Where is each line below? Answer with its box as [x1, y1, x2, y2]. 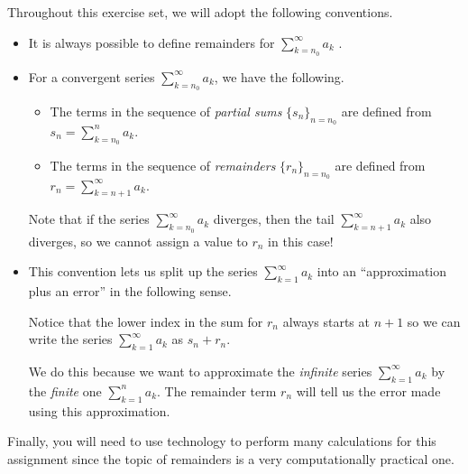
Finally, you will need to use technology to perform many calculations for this [7, 432, 436, 451]
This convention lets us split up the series [28, 262, 258, 281]
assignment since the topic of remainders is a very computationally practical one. [7, 449, 454, 468]
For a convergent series [28, 67, 155, 86]
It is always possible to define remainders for [28, 33, 275, 51]
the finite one [28, 381, 102, 400]
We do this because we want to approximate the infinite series [28, 361, 372, 380]
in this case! [268, 231, 334, 250]
